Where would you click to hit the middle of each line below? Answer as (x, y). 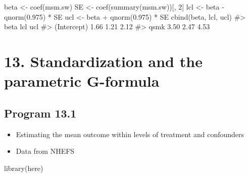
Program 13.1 (40, 113)
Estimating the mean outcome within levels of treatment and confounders (130, 134)
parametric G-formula (82, 81)
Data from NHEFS (45, 151)
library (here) (24, 168)
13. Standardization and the (103, 61)
